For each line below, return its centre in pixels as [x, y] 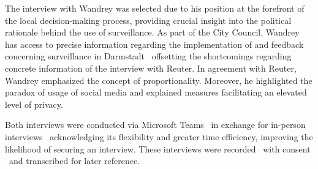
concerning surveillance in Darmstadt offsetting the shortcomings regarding [148, 56]
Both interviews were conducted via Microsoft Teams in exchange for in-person [155, 125]
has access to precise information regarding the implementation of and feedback [154, 44]
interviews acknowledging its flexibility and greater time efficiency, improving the [159, 136]
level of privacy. [34, 104]
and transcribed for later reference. [74, 161]
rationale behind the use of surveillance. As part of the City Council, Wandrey [152, 32]
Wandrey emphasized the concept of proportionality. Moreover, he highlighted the [159, 80]
